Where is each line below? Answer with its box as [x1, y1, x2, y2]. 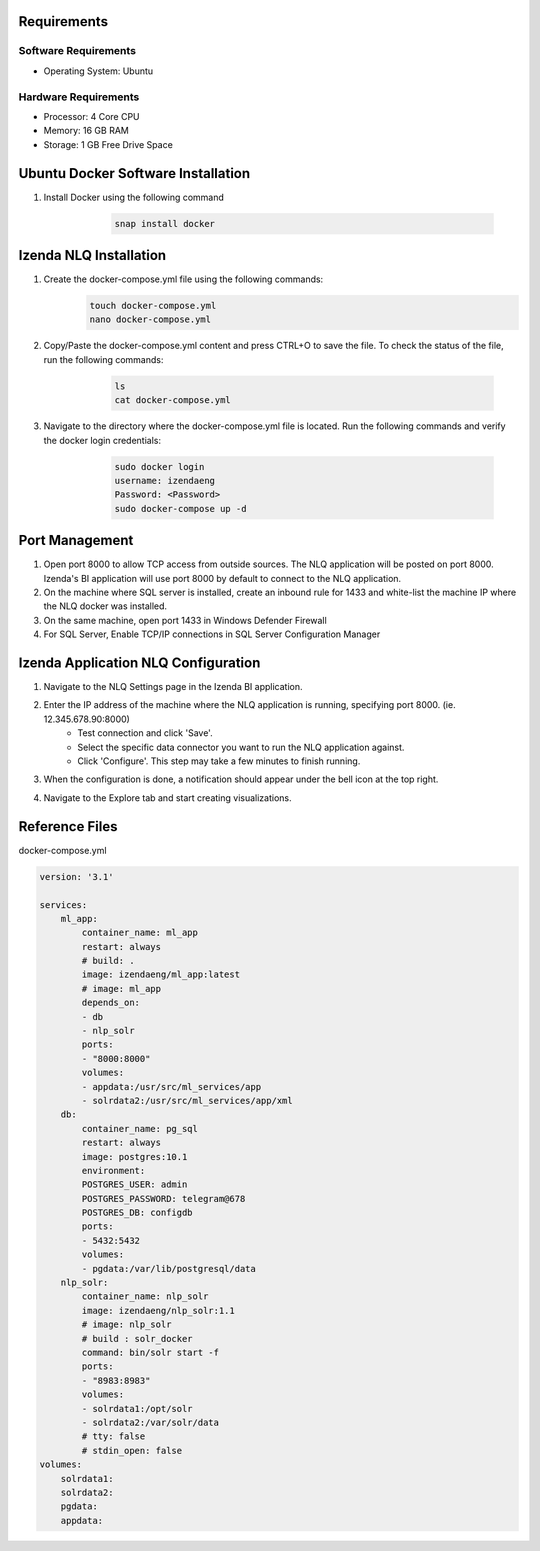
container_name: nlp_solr [81, 1291, 209, 1302]
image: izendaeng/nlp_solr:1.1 [81, 1305, 235, 1316]
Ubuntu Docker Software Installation [18, 165, 251, 182]
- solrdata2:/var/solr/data [81, 1416, 220, 1428]
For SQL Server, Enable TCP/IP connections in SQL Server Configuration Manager [43, 628, 381, 640]
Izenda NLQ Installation [18, 246, 167, 264]
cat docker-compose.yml [114, 395, 232, 406]
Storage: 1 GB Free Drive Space [43, 138, 174, 150]
